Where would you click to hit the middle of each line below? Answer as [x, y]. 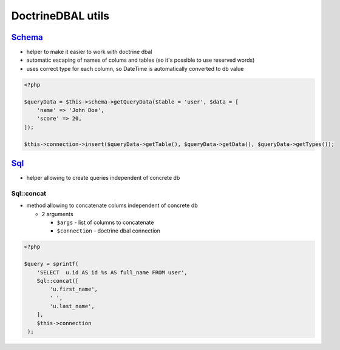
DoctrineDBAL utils [60, 16]
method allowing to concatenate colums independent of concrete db [112, 205]
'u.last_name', [72, 306]
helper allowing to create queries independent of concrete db [103, 178]
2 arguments [57, 214]
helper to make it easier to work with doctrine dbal [89, 52]
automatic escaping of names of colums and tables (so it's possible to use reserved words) [141, 60]
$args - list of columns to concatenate [105, 222]
